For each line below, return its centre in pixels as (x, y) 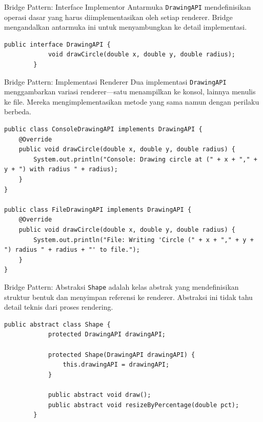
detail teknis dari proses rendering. (59, 307)
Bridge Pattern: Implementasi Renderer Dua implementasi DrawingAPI (115, 81)
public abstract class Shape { (57, 324)
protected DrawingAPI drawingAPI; (107, 335)
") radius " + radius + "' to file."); (72, 250)
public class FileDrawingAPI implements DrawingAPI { (98, 209)
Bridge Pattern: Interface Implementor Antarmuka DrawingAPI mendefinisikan (128, 7)
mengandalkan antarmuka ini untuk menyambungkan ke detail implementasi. (126, 27)
